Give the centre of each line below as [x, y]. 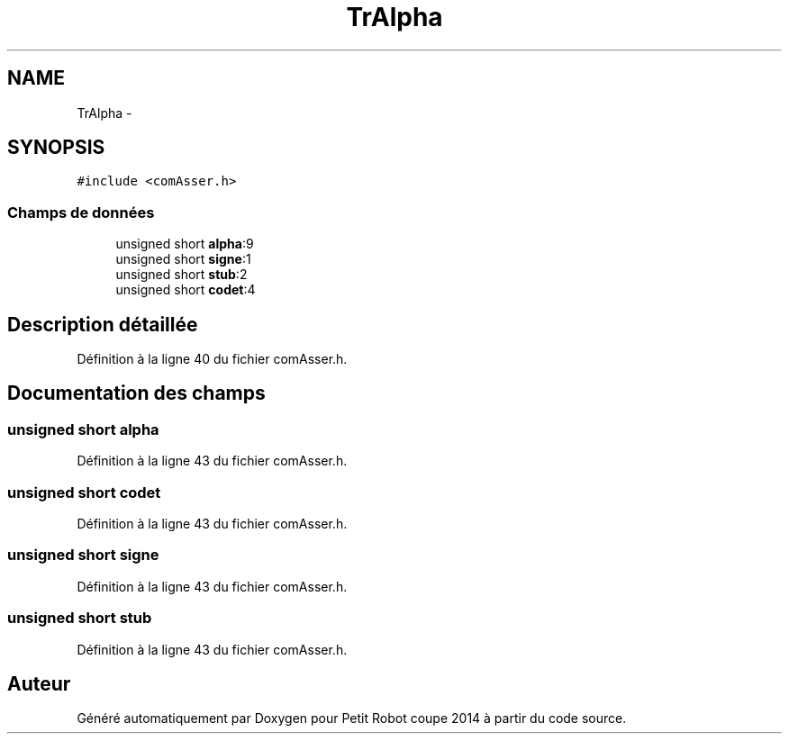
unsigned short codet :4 [186, 290]
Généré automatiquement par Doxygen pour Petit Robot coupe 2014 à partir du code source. [352, 718]
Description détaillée [103, 324]
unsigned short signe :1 [183, 259]
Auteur [39, 683]
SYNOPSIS [56, 148]
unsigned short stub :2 [181, 275]
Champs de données [81, 212]
